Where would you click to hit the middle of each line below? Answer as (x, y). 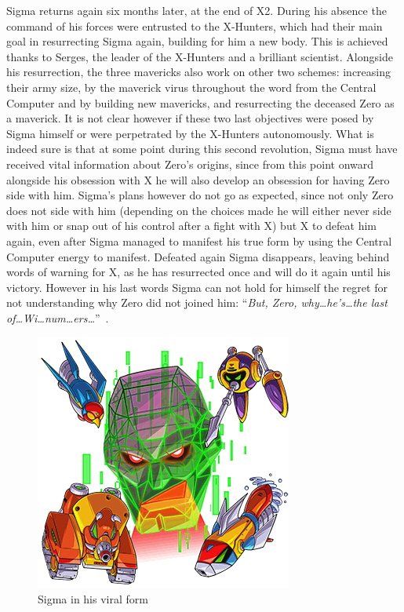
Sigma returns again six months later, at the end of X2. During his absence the (197, 10)
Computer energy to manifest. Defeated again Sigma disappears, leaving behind (198, 256)
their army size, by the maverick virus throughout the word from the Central (191, 87)
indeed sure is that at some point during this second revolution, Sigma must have (202, 149)
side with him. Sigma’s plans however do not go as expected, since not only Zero (200, 195)
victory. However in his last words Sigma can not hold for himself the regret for (197, 287)
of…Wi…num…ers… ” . (58, 317)
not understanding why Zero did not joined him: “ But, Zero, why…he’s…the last (197, 302)
